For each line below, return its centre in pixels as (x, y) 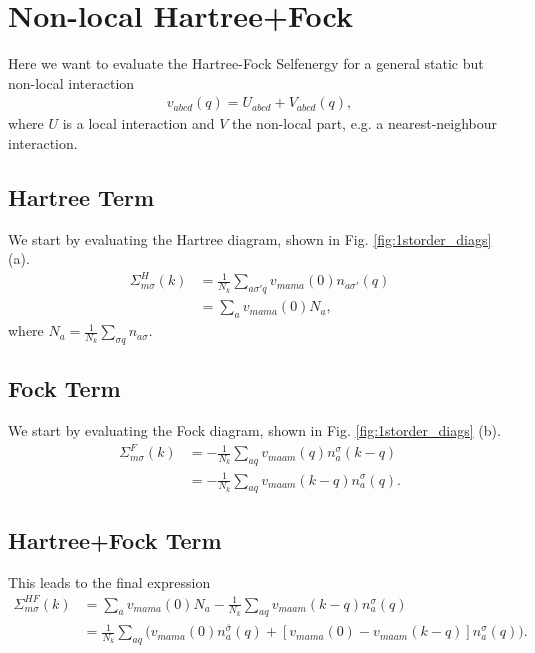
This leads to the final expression (109, 581)
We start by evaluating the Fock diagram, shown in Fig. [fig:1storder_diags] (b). (254, 430)
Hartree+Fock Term (115, 539)
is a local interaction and (138, 123)
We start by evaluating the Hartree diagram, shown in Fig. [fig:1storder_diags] (250, 238)
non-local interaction (71, 82)
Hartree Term (81, 196)
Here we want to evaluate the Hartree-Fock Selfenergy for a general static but (246, 63)
